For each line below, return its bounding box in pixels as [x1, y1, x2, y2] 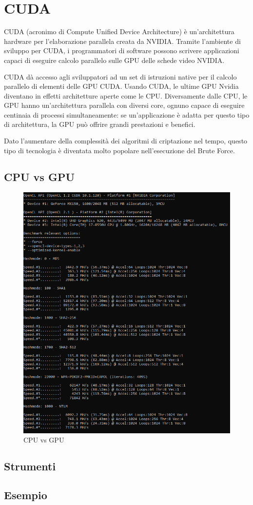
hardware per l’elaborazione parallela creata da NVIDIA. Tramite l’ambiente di [4, 36, 241, 46]
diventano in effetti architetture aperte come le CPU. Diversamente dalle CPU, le [4, 90, 248, 101]
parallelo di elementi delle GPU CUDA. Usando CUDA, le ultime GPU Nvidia [4, 81, 239, 91]
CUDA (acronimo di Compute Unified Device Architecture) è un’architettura [4, 26, 234, 37]
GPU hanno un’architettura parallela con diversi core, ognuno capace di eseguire [4, 100, 245, 110]
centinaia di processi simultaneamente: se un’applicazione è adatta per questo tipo [4, 109, 250, 120]
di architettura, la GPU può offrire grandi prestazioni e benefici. [4, 119, 195, 129]
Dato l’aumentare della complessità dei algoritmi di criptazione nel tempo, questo [4, 136, 248, 146]
